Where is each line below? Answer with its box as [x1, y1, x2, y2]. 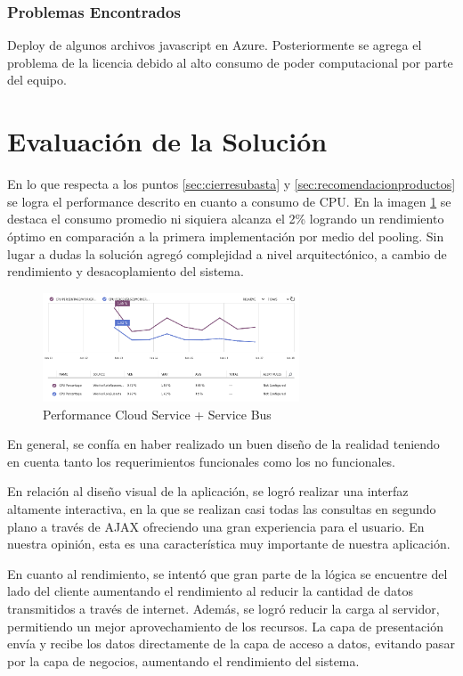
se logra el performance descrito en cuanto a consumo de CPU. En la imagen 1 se [7, 191, 451, 210]
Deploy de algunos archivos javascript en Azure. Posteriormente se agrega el [7, 36, 422, 54]
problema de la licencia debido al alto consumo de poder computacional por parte [7, 53, 453, 71]
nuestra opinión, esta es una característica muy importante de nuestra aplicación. [7, 534, 451, 553]
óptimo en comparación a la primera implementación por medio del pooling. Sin [7, 226, 444, 245]
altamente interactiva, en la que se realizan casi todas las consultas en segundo [7, 499, 436, 517]
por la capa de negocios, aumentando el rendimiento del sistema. [7, 651, 360, 670]
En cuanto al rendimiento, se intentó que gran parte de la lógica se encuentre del [7, 564, 448, 582]
